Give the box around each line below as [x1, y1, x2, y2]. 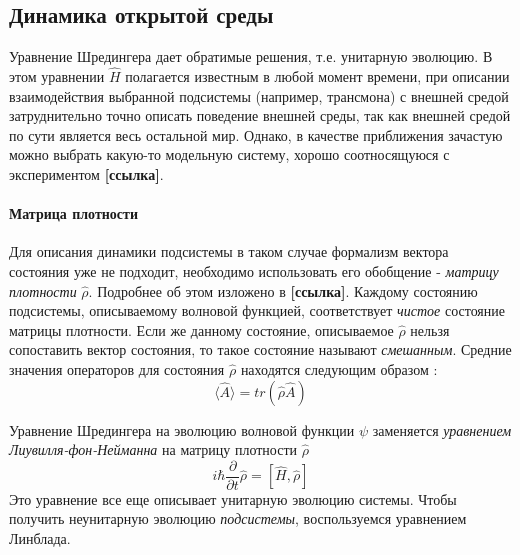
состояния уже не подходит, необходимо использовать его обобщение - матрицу [9, 260, 499, 281]
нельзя [410, 319, 450, 340]
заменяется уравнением [372, 419, 512, 440]
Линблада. [9, 527, 71, 548]
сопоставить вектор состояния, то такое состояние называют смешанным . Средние [9, 339, 512, 360]
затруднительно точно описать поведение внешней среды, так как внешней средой [9, 105, 511, 126]
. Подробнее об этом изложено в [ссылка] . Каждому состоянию [88, 280, 478, 301]
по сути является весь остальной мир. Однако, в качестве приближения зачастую [9, 124, 503, 145]
